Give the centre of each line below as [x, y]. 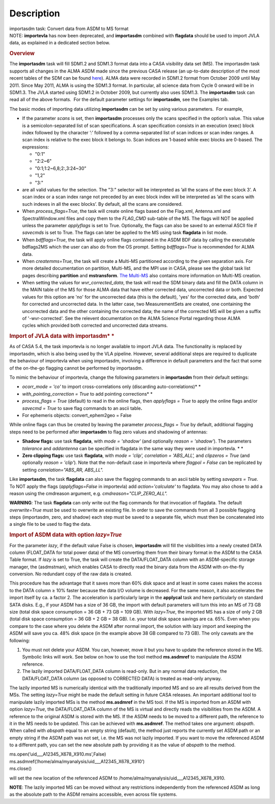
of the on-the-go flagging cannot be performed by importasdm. [76, 368]
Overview [22, 54]
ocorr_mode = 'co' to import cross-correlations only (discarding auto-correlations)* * [112, 387]
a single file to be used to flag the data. [50, 524]
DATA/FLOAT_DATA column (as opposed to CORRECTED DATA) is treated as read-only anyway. [122, 678]
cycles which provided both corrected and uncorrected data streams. [95, 325]
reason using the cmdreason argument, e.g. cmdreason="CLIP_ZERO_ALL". [88, 493]
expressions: [36, 147]
